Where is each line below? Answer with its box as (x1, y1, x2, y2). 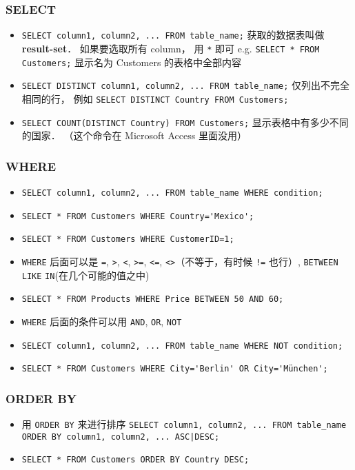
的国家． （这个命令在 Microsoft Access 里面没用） (21, 128, 247, 143)
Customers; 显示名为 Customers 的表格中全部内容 (21, 54, 242, 69)
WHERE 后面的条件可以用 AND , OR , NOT (21, 314, 182, 328)
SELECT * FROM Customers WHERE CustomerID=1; (21, 234, 234, 245)
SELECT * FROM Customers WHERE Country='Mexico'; (21, 211, 254, 221)
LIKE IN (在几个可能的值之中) (21, 267, 150, 282)
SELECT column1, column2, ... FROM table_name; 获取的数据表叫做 (21, 28, 325, 42)
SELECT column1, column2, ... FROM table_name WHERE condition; (21, 187, 323, 198)
